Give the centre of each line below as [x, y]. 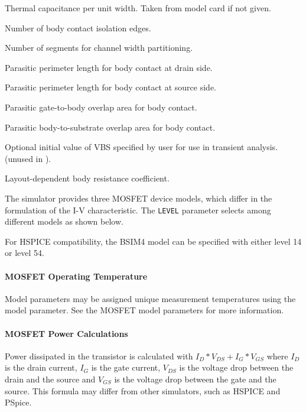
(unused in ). [28, 158]
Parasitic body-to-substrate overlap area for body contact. [110, 127]
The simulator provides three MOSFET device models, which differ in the [139, 198]
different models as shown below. [64, 221]
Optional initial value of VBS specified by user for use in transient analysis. [141, 147]
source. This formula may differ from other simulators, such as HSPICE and [143, 390]
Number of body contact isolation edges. [78, 27]
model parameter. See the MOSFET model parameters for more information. [144, 310]
